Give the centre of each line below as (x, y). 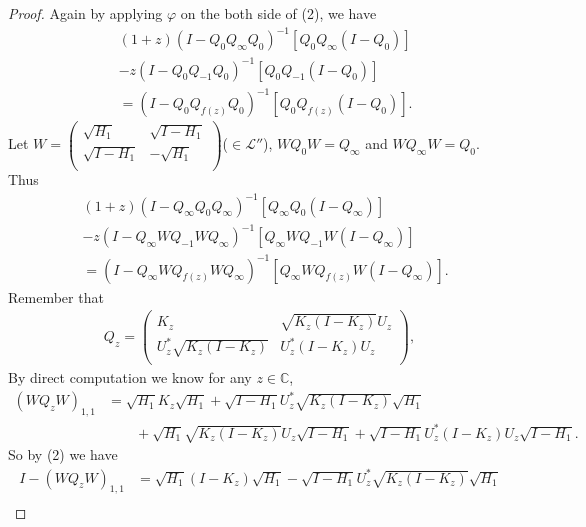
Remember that (56, 296)
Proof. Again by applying (85, 13)
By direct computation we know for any (130, 377)
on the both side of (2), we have (278, 13)
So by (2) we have (63, 454)
